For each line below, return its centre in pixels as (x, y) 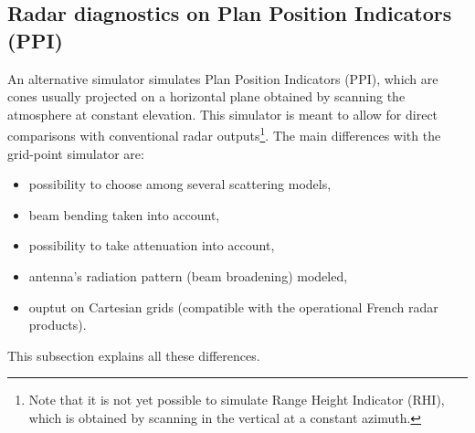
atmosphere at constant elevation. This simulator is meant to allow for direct (223, 114)
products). (58, 325)
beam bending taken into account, (124, 214)
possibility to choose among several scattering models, (180, 184)
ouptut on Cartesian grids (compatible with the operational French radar (233, 306)
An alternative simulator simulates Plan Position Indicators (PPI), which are (223, 78)
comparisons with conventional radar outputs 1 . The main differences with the (224, 134)
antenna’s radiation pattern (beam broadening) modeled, (188, 276)
